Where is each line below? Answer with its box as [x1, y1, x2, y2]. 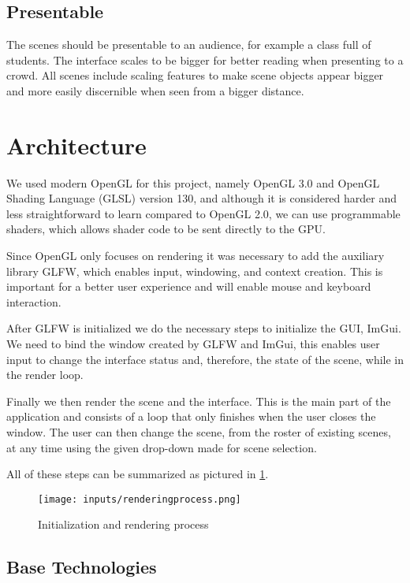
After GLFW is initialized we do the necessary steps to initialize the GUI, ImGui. [6, 320, 401, 336]
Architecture [6, 128, 147, 161]
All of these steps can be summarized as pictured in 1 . [6, 466, 269, 482]
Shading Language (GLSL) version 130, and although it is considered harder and [6, 190, 397, 206]
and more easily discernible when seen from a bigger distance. [6, 82, 304, 98]
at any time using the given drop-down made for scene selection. [6, 439, 317, 455]
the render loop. [6, 366, 84, 383]
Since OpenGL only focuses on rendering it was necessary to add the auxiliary [6, 247, 385, 264]
